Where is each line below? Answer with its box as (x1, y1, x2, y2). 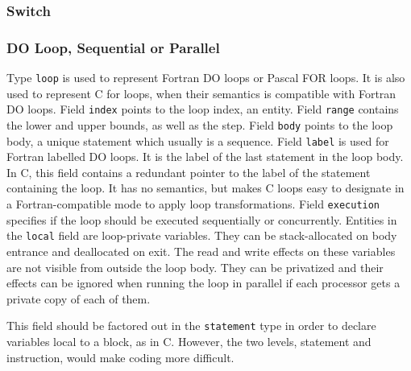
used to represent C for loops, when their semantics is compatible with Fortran (6, 85, 396, 101)
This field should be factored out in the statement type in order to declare (6, 317, 376, 334)
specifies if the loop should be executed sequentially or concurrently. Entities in (6, 211, 397, 228)
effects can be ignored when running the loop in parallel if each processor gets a (6, 274, 401, 291)
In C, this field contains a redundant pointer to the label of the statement (6, 163, 371, 180)
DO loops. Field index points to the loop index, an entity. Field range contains (6, 101, 399, 117)
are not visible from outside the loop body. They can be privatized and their (6, 258, 384, 275)
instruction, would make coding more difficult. (6, 348, 235, 365)
